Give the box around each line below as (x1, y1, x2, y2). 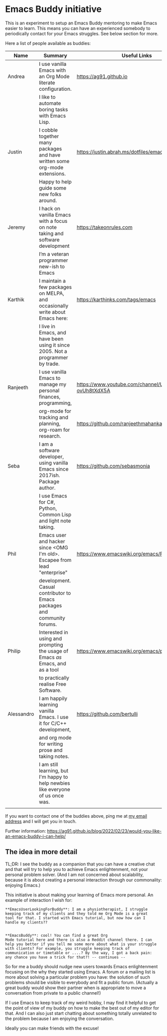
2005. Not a (39, 347, 67, 354)
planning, (39, 420, 61, 427)
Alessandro (7, 710, 34, 717)
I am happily (39, 694, 68, 701)
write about (39, 308, 66, 315)
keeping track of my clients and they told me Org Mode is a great (5, 911, 148, 916)
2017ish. (39, 472, 61, 479)
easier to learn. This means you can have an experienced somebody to (5, 25, 151, 31)
